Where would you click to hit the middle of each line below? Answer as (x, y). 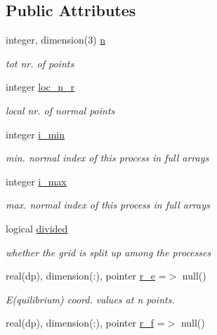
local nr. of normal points (60, 110)
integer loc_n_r (40, 87)
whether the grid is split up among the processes (108, 252)
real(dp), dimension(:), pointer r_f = (85, 323)
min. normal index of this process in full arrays (107, 158)
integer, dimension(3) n (56, 40)
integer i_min (35, 134)
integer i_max (36, 181)
